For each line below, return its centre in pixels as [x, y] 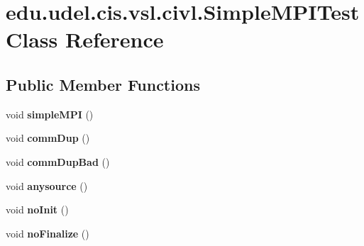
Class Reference [85, 39]
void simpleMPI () [50, 114]
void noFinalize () [48, 233]
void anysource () [47, 185]
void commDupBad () [58, 161]
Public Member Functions [103, 84]
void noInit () [37, 209]
